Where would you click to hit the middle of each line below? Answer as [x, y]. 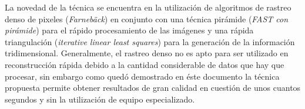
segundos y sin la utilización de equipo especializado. [100, 99]
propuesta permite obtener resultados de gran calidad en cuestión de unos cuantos [153, 88]
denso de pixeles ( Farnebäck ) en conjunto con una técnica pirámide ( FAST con [147, 18]
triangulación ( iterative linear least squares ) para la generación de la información [150, 41]
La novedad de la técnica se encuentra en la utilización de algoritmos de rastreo [148, 7]
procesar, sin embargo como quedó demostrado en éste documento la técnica [142, 76]
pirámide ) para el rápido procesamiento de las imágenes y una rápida [129, 30]
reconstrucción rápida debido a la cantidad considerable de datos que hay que [145, 64]
